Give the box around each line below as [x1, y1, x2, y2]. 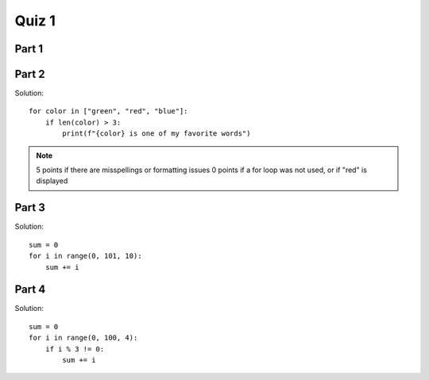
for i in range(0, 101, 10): [29, 251, 142, 261]
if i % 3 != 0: [44, 344, 105, 353]
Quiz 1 [14, 12, 56, 29]
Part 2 [14, 67, 45, 81]
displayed [36, 176, 68, 186]
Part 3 [14, 201, 45, 214]
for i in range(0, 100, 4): [29, 333, 138, 343]
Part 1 [14, 42, 44, 56]
